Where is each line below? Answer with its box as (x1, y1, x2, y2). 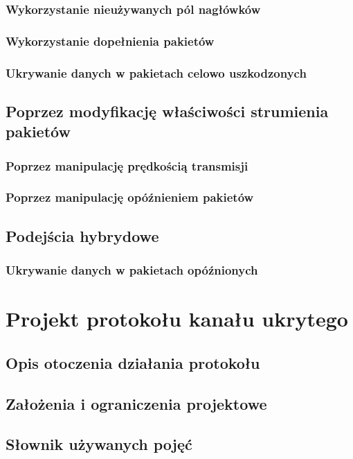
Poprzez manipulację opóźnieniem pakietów (6, 189, 254, 206)
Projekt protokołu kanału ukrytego (6, 304, 348, 333)
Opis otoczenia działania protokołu (6, 352, 260, 373)
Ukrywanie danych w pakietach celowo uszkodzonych (6, 64, 307, 81)
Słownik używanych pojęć (6, 433, 192, 455)
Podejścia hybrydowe (6, 225, 159, 246)
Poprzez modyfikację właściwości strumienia (6, 100, 329, 121)
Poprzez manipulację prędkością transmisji (6, 157, 248, 174)
